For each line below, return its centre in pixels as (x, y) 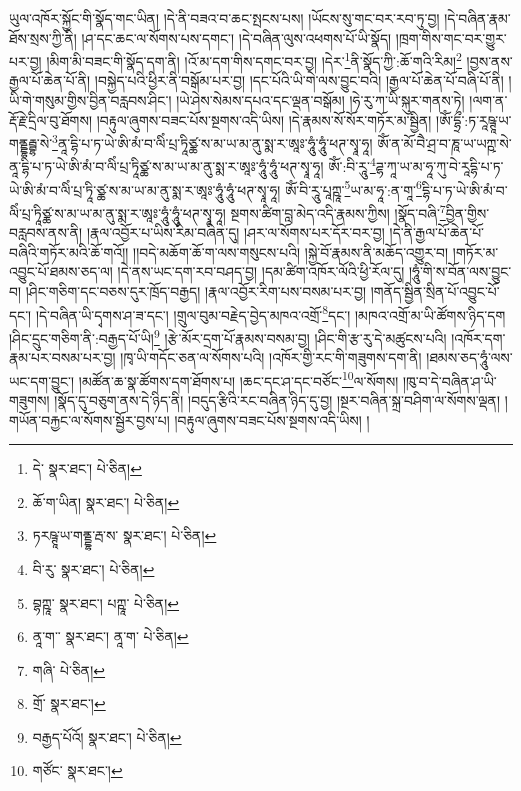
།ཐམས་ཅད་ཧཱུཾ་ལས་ (469, 357)
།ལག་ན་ (488, 100)
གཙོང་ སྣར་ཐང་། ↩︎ (77, 770)
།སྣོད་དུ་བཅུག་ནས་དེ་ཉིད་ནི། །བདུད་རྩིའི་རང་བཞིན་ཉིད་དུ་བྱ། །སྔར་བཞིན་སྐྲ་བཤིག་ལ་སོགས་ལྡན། (277, 399)
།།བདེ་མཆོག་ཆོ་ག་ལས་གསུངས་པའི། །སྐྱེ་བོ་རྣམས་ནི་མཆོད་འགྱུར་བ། (291, 251)
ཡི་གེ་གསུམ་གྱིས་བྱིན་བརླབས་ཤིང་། (90, 100)
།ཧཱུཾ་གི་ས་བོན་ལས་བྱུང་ (460, 271)
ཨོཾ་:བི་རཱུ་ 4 (352, 165)
